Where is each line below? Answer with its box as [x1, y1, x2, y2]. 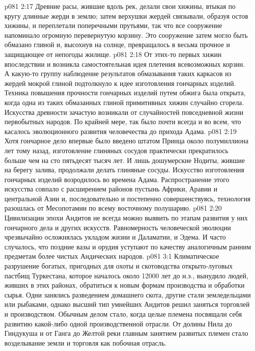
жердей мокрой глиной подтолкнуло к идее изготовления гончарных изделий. [4, 78, 236, 88]
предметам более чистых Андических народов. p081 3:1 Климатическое [4, 251, 219, 261]
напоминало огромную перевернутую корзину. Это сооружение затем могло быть [4, 29, 248, 40]
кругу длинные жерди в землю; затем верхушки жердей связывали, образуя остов [4, 10, 248, 21]
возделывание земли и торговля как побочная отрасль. [4, 337, 167, 348]
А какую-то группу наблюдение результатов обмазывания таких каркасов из [4, 68, 231, 79]
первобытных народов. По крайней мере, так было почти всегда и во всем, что [4, 116, 241, 127]
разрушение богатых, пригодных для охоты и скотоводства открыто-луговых [4, 261, 233, 271]
